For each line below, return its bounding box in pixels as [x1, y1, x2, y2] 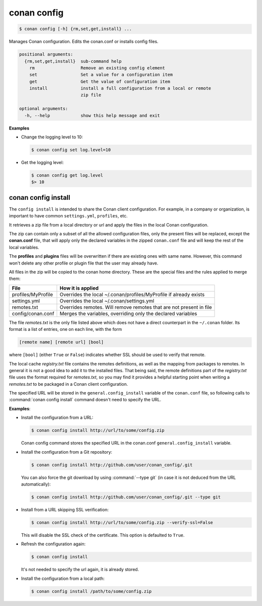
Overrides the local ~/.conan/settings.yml [60, 297, 155, 304]
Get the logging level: [21, 159, 64, 165]
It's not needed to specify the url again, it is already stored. [21, 567, 139, 573]
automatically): [21, 481, 51, 487]
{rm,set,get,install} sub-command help [24, 58, 122, 64]
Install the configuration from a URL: [21, 415, 94, 421]
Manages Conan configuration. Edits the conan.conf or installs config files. [9, 39, 159, 45]
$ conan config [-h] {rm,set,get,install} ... [19, 26, 132, 32]
